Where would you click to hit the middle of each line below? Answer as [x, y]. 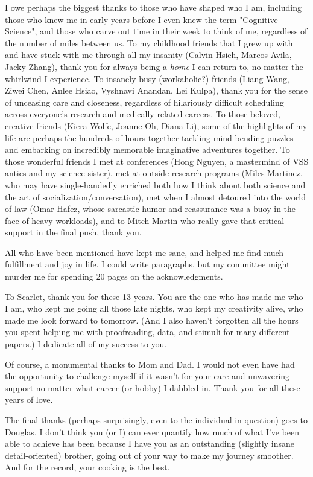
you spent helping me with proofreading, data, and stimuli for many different [147, 332]
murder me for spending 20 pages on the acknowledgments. [114, 276]
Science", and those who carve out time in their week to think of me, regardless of [156, 31]
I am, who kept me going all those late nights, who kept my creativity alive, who [154, 308]
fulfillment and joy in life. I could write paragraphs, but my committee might [147, 264]
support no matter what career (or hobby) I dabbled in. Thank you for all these [153, 387]
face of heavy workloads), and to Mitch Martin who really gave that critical [145, 220]
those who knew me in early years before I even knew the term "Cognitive [141, 19]
